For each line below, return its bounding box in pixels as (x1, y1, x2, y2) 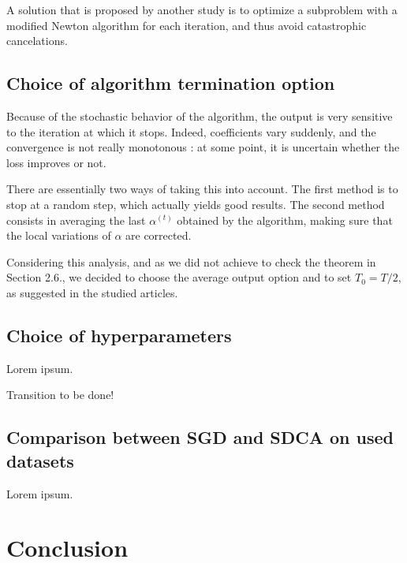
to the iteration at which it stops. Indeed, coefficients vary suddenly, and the (6, 123, 376, 140)
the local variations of (6, 227, 111, 244)
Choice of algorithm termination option (6, 71, 335, 95)
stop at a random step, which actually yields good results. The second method (6, 196, 385, 212)
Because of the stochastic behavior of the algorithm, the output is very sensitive (6, 107, 393, 124)
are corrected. (125, 227, 192, 244)
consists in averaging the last (6, 211, 146, 228)
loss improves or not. (6, 154, 106, 170)
